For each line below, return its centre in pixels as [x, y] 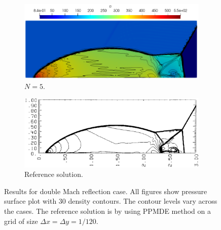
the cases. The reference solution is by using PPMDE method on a [108, 211]
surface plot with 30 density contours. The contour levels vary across [111, 201]
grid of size [21, 221]
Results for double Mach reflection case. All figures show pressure [106, 191]
